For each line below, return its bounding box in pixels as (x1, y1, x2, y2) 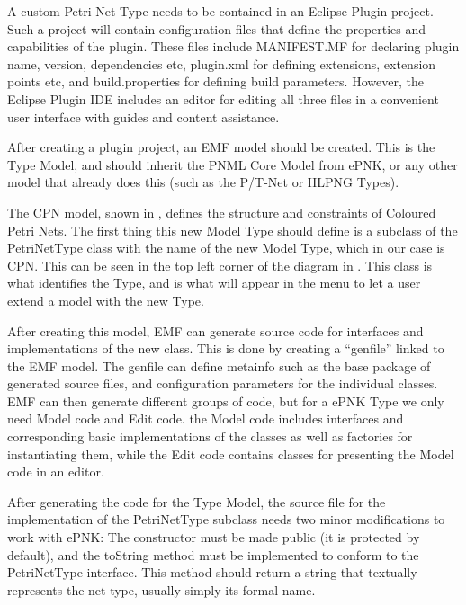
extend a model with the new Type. (7, 290, 204, 309)
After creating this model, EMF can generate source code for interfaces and (7, 321, 424, 340)
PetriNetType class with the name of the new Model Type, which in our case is (7, 238, 445, 257)
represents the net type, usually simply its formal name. (7, 580, 316, 599)
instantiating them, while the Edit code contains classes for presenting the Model (7, 444, 454, 463)
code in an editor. (7, 462, 104, 481)
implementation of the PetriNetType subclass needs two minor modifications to (7, 510, 445, 529)
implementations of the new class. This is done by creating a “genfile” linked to (7, 339, 444, 358)
